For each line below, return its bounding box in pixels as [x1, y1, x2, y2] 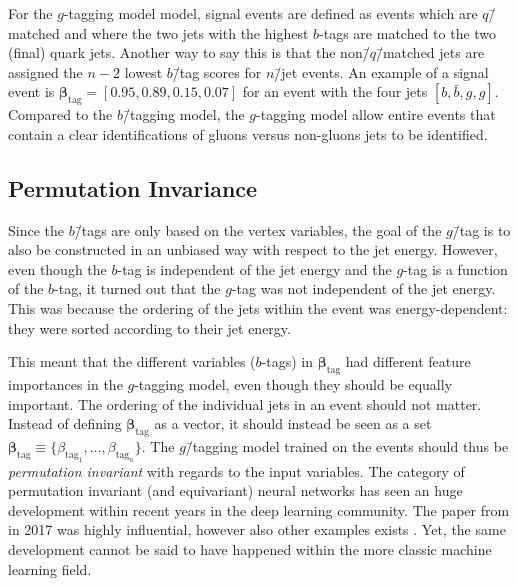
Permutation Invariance [8, 172, 258, 203]
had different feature [345, 351, 471, 372]
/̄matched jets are [375, 42, 485, 63]
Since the [8, 219, 64, 240]
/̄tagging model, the [122, 104, 245, 125]
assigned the [8, 61, 83, 82]
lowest [124, 61, 163, 82]
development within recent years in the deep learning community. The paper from [8, 499, 510, 520]
